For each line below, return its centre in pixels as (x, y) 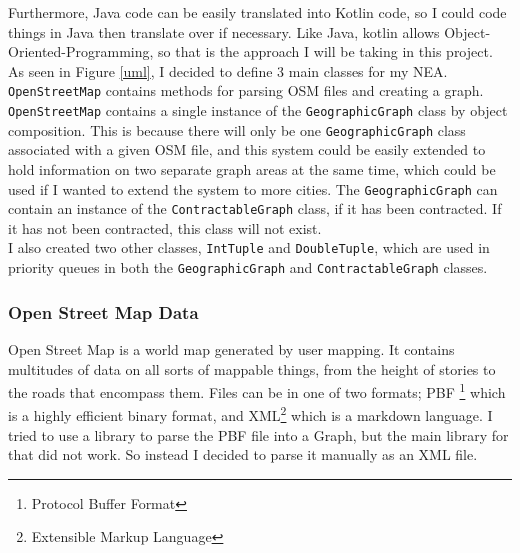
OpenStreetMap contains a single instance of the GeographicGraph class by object (258, 110)
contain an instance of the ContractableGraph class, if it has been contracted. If (255, 208)
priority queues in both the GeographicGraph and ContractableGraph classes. (248, 267)
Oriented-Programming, (81, 51)
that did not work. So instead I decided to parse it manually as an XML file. (243, 454)
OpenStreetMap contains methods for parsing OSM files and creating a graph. (246, 90)
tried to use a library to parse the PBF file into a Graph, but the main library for (258, 434)
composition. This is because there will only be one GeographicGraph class (237, 129)
